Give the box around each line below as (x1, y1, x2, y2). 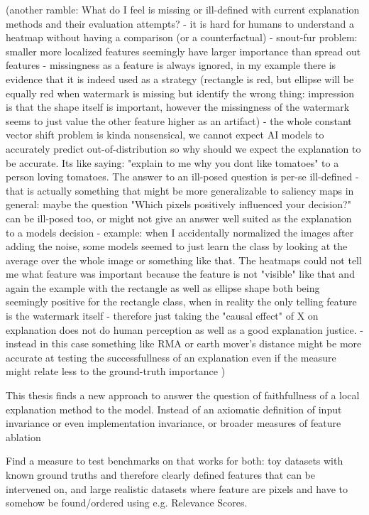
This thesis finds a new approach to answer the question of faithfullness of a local (6, 388, 360, 403)
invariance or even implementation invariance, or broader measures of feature (6, 416, 341, 430)
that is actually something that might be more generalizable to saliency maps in (6, 183, 354, 197)
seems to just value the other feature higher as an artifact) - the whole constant (6, 113, 352, 128)
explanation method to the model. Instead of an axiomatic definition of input (6, 401, 342, 416)
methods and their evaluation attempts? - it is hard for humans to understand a (6, 16, 354, 31)
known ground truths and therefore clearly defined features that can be (6, 467, 315, 482)
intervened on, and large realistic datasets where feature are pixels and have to (6, 481, 348, 496)
